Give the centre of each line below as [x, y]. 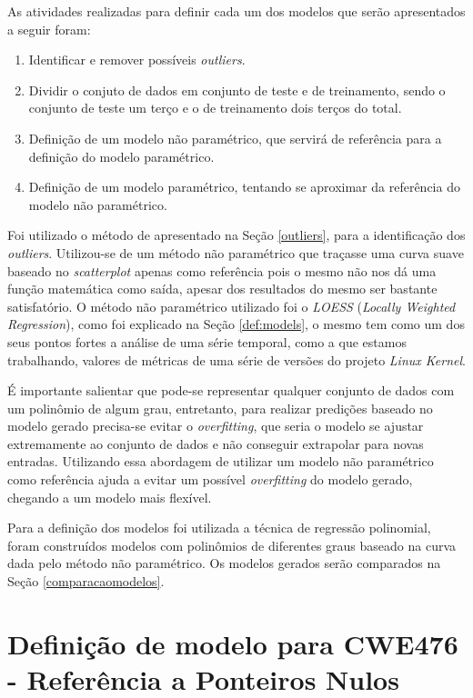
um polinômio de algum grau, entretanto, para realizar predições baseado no [220, 408]
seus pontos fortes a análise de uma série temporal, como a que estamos [207, 341]
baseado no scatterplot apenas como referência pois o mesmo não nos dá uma [222, 270]
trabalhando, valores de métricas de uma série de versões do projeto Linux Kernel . [236, 359]
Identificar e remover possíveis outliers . [137, 60]
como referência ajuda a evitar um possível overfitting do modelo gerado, [210, 479]
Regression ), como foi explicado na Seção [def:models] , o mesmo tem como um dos [236, 324]
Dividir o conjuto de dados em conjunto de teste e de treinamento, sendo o [237, 90]
